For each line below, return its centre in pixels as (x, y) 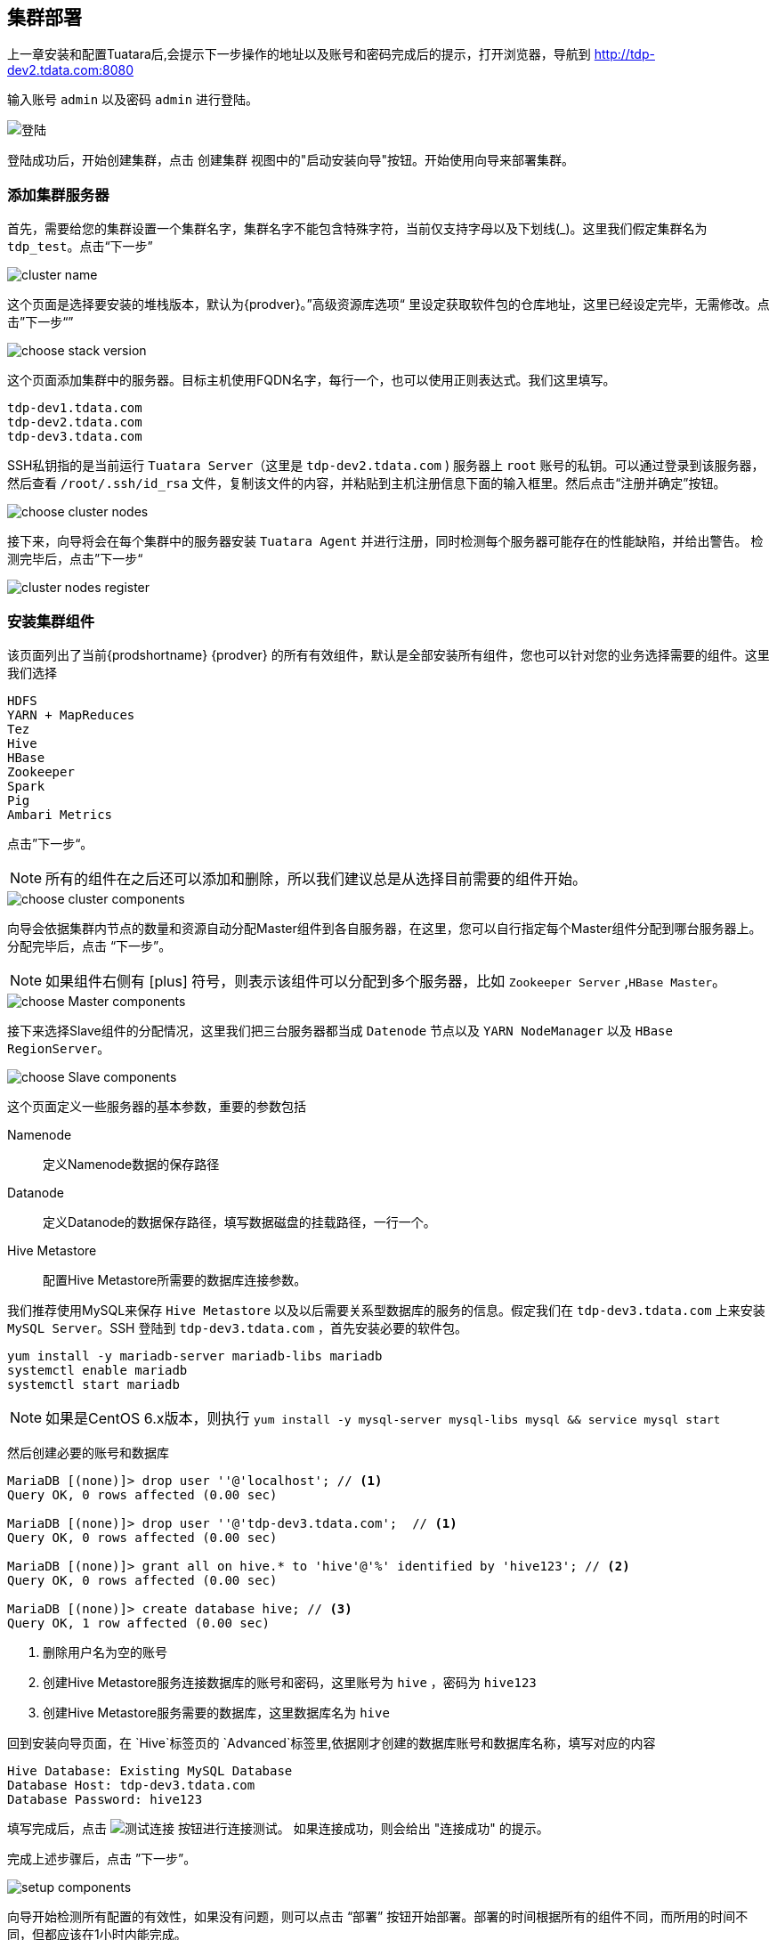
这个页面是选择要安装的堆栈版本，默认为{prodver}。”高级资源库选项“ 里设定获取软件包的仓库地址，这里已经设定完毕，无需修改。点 (388, 304)
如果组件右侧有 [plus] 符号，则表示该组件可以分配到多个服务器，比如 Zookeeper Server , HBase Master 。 (386, 981)
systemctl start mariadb (93, 1384)
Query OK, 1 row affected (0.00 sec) (139, 1623)
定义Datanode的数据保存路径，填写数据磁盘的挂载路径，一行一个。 (239, 1222)
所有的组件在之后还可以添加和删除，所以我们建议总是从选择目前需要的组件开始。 (316, 878)
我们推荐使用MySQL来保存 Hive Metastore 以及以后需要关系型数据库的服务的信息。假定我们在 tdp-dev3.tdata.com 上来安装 (386, 1310)
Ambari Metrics (60, 814)
